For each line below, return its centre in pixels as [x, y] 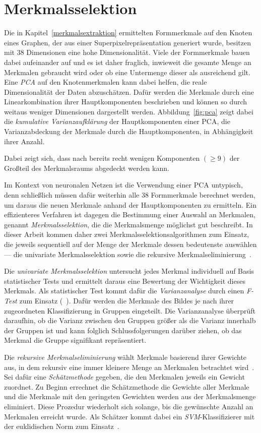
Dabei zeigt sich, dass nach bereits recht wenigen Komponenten [102, 158]
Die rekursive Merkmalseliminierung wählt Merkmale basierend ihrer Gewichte [125, 357]
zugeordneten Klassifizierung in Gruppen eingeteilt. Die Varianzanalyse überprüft [130, 310]
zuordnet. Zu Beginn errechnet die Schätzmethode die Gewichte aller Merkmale [127, 386]
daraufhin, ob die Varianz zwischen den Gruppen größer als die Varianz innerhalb [130, 320]
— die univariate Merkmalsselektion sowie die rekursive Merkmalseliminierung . [128, 254]
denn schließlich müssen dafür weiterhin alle [72, 195]
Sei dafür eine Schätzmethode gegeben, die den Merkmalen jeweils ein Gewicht [124, 377]
